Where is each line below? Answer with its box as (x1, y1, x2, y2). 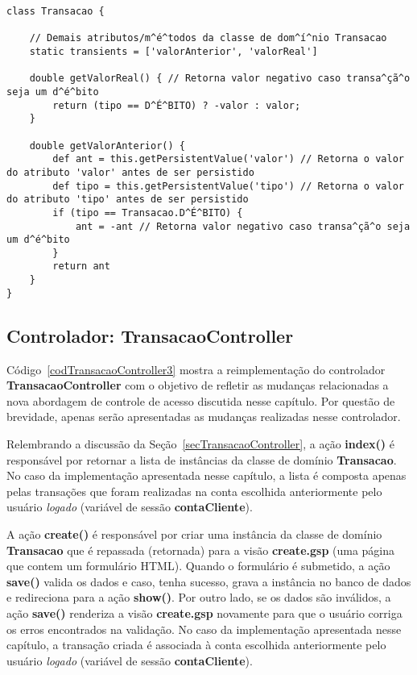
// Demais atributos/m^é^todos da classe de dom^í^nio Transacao (29, 32, 387, 44)
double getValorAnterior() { (29, 140, 185, 152)
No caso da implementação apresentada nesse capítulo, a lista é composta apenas (6, 467, 407, 484)
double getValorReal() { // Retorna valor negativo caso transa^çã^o (29, 73, 411, 85)
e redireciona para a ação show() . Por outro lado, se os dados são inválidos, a (6, 589, 391, 606)
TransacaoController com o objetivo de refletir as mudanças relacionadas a (6, 377, 389, 394)
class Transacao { (6, 6, 105, 17)
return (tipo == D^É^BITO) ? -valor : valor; (52, 99, 301, 111)
